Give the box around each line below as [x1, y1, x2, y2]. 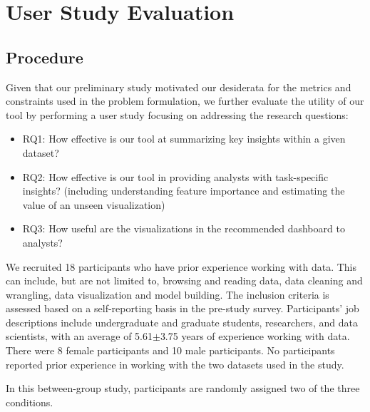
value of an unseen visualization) [22, 197, 165, 212]
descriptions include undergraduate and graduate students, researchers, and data [6, 314, 358, 329]
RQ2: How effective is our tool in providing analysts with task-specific [22, 169, 329, 184]
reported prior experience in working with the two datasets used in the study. [6, 356, 344, 371]
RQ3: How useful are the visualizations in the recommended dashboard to [22, 221, 345, 236]
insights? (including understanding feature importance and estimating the [22, 183, 345, 198]
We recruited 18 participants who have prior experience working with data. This [6, 259, 356, 274]
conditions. [6, 394, 53, 409]
